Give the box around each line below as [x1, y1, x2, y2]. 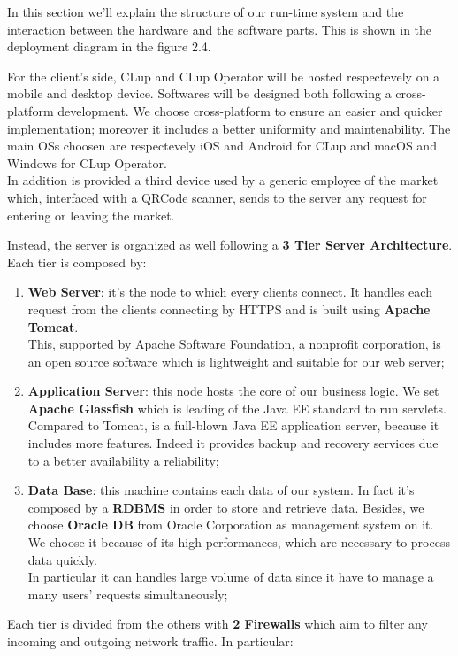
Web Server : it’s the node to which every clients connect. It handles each [27, 282, 432, 301]
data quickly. [27, 550, 97, 568]
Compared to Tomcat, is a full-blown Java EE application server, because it [27, 416, 439, 435]
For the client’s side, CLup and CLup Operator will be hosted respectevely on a [7, 66, 440, 85]
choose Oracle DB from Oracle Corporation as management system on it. [27, 515, 434, 534]
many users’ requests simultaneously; [27, 584, 228, 603]
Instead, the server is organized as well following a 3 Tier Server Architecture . [7, 235, 453, 254]
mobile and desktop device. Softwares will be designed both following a [7, 84, 392, 103]
